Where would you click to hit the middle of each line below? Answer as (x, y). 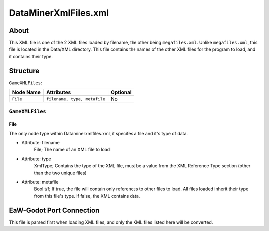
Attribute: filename (41, 143)
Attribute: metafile (40, 182)
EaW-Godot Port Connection (54, 210)
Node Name (26, 92)
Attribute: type (37, 159)
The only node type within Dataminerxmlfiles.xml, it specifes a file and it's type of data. (99, 133)
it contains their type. (31, 56)
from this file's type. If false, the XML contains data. (87, 196)
